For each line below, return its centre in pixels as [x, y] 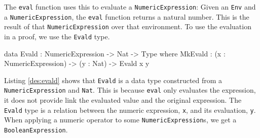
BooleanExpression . [36, 130]
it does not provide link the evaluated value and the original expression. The [123, 100]
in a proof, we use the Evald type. [57, 36]
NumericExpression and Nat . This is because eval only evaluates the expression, [130, 90]
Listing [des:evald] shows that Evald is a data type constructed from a [113, 80]
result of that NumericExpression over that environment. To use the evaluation [128, 26]
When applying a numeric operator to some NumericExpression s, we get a [120, 120]
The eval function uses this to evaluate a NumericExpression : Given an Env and [130, 7]
